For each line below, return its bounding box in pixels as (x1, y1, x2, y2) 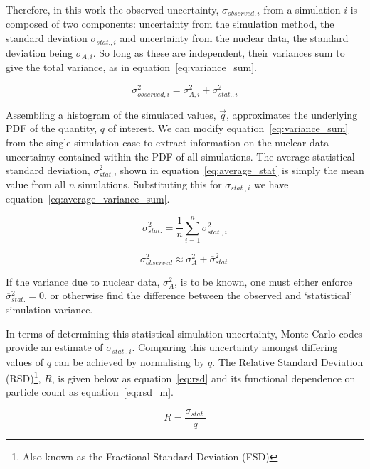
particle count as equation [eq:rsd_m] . (6, 384, 174, 399)
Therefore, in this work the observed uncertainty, (6, 2, 219, 16)
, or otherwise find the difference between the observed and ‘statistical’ (44, 288, 352, 303)
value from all (6, 176, 66, 191)
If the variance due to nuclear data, (6, 274, 160, 289)
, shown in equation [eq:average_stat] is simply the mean (113, 163, 364, 178)
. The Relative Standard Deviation (212, 354, 364, 369)
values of (6, 354, 43, 369)
